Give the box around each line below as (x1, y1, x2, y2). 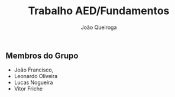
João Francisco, (14, 66, 54, 73)
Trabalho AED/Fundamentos (28, 4, 170, 18)
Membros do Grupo (5, 50, 79, 60)
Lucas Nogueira (14, 79, 53, 86)
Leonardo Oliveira (14, 73, 58, 80)
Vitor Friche (14, 85, 43, 92)
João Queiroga (80, 24, 117, 31)
